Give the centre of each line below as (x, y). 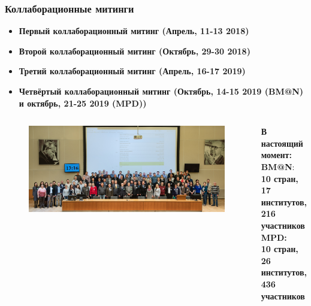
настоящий (282, 143)
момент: (276, 155)
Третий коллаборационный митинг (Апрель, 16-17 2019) (132, 71)
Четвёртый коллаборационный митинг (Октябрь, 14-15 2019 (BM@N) (161, 91)
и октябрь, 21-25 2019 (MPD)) (83, 103)
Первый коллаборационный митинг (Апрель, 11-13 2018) (134, 31)
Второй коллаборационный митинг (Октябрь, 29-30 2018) (135, 51)
